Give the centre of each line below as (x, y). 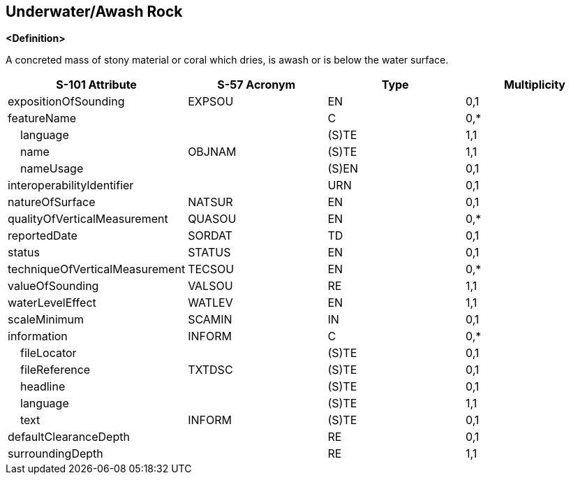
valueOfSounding (53, 286)
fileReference (55, 370)
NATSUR (210, 202)
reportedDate (43, 236)
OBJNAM (212, 152)
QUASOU (212, 219)
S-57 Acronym (257, 85)
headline (43, 387)
